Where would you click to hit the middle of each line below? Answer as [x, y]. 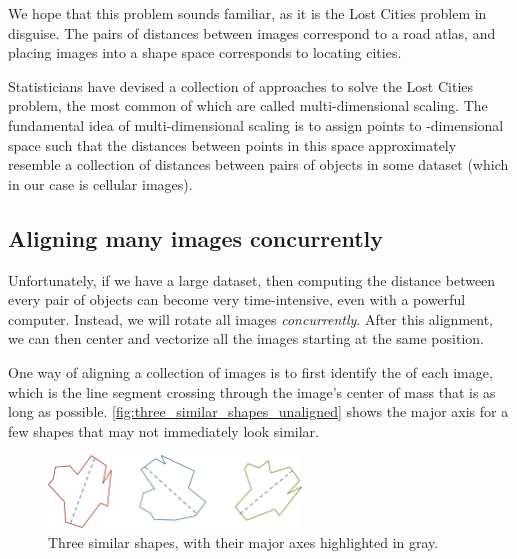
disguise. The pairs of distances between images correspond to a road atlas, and [252, 32]
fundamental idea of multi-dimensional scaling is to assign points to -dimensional [256, 124]
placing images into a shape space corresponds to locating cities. [205, 52]
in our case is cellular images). [100, 183]
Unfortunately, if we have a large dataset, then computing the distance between [252, 279]
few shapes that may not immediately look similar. [163, 430]
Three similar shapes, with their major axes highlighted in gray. [243, 541]
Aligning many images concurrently [195, 237]
